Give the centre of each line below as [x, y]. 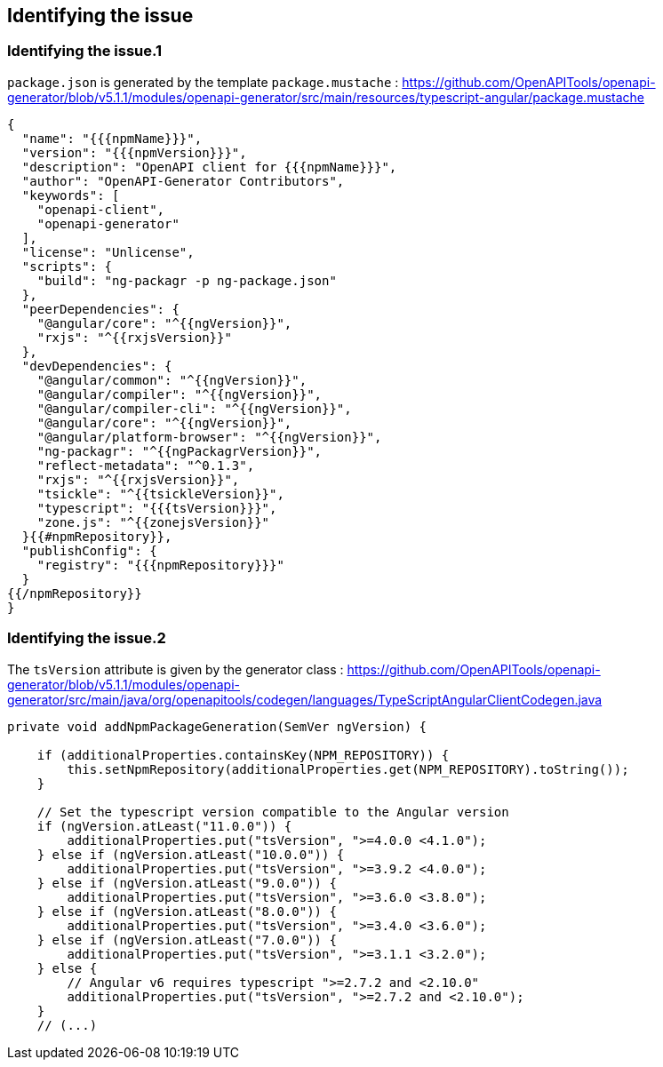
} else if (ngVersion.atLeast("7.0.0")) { [187, 940]
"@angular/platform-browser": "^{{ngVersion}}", [209, 437]
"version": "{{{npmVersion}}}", [134, 152]
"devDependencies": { [97, 366]
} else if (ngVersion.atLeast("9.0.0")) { [187, 883]
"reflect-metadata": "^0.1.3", [146, 465]
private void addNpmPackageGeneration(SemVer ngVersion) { [217, 726]
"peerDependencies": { [100, 309]
